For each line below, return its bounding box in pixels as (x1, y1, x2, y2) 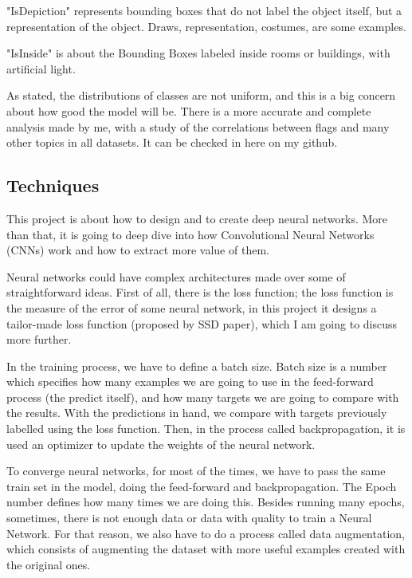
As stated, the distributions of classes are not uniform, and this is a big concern (6, 87, 396, 104)
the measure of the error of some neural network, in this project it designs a (6, 299, 377, 316)
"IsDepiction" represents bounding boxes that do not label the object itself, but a (6, 2, 402, 18)
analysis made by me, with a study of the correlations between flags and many (6, 118, 390, 135)
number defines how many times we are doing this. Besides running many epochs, (6, 493, 405, 510)
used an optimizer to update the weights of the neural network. (6, 435, 316, 452)
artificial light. (6, 60, 76, 77)
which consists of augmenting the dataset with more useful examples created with (6, 541, 406, 557)
